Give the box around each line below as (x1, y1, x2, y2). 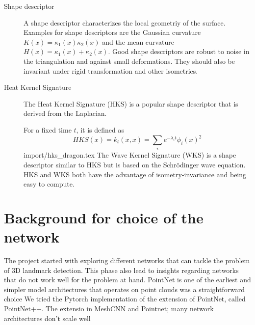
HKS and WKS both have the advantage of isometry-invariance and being (24, 169, 247, 179)
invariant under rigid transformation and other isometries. (24, 65, 198, 76)
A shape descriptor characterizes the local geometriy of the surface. (24, 17, 226, 27)
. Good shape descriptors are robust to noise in (108, 46, 250, 56)
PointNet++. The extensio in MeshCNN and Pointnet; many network (4, 303, 214, 314)
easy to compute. (24, 179, 75, 189)
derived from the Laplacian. (24, 108, 107, 118)
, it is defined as (76, 124, 124, 135)
